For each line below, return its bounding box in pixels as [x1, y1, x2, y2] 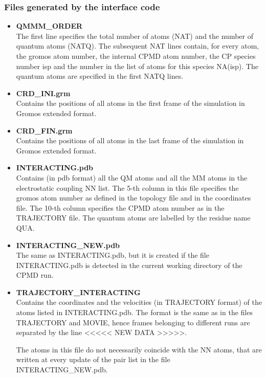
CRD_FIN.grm [16, 125, 73, 136]
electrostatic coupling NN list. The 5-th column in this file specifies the [16, 182, 239, 193]
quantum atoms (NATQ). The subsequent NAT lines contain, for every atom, [16, 40, 259, 51]
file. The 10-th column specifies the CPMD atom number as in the [16, 202, 225, 213]
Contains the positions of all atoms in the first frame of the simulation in [16, 98, 245, 108]
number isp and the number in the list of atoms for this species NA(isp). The [16, 60, 258, 71]
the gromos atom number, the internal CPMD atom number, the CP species [16, 51, 256, 61]
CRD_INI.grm [16, 87, 71, 98]
